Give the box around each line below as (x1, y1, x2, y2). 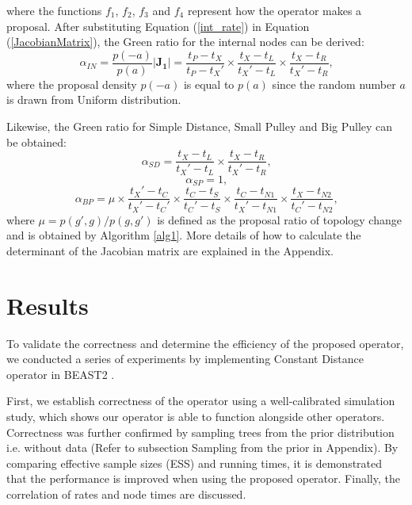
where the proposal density (6, 75, 137, 92)
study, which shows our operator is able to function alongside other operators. (6, 407, 385, 424)
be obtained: (6, 133, 67, 150)
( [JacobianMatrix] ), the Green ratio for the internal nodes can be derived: (6, 33, 364, 50)
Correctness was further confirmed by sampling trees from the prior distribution (6, 423, 395, 440)
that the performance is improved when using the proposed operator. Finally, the (6, 470, 400, 487)
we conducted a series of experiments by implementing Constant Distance (6, 350, 364, 367)
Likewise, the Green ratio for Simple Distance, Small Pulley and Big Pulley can (6, 118, 393, 135)
